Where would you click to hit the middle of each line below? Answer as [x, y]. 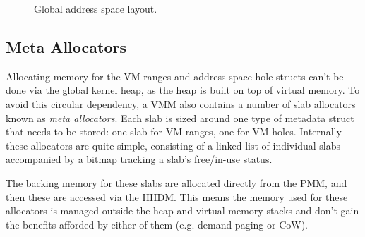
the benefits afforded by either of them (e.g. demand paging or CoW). [157, 224]
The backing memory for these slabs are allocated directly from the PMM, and [176, 182]
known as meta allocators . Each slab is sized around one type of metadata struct [180, 117]
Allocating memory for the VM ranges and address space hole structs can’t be [175, 76]
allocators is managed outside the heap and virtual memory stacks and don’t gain [182, 211]
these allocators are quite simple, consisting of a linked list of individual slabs [173, 145]
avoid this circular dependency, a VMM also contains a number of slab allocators [181, 103]
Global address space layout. [96, 8]
